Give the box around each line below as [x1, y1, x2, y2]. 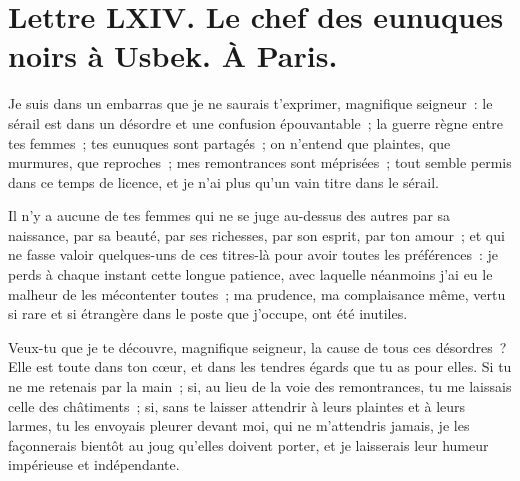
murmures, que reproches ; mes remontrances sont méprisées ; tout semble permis [8, 152, 512, 173]
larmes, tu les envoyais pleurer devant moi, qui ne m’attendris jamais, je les [8, 415, 470, 436]
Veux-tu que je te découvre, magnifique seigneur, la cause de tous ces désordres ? [8, 336, 507, 357]
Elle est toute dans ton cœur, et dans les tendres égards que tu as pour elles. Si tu [8, 356, 512, 377]
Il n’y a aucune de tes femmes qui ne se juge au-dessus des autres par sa [8, 205, 451, 226]
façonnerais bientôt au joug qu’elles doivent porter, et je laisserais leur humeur [8, 434, 489, 455]
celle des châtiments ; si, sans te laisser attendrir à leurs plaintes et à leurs [8, 395, 466, 416]
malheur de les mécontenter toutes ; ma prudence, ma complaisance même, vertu [8, 283, 506, 304]
